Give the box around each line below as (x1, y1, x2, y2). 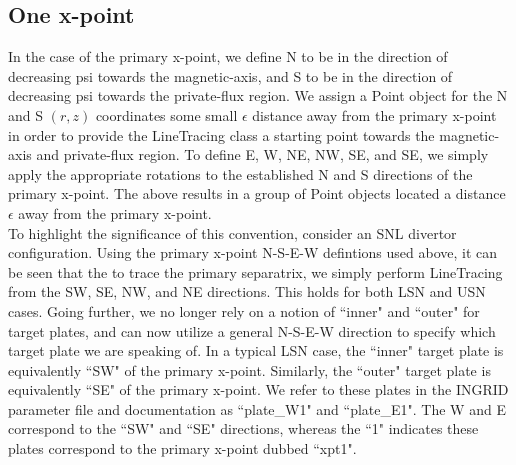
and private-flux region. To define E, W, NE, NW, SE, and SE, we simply (36, 144, 489, 165)
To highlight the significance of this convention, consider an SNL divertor (8, 222, 457, 243)
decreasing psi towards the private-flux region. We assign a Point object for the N (8, 85, 508, 106)
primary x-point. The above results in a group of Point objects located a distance (8, 183, 506, 204)
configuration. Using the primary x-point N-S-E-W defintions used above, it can (8, 242, 498, 263)
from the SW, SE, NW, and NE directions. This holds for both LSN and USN (8, 281, 486, 302)
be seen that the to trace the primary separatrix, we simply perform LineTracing (8, 261, 503, 282)
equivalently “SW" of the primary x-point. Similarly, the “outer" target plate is (8, 359, 491, 380)
